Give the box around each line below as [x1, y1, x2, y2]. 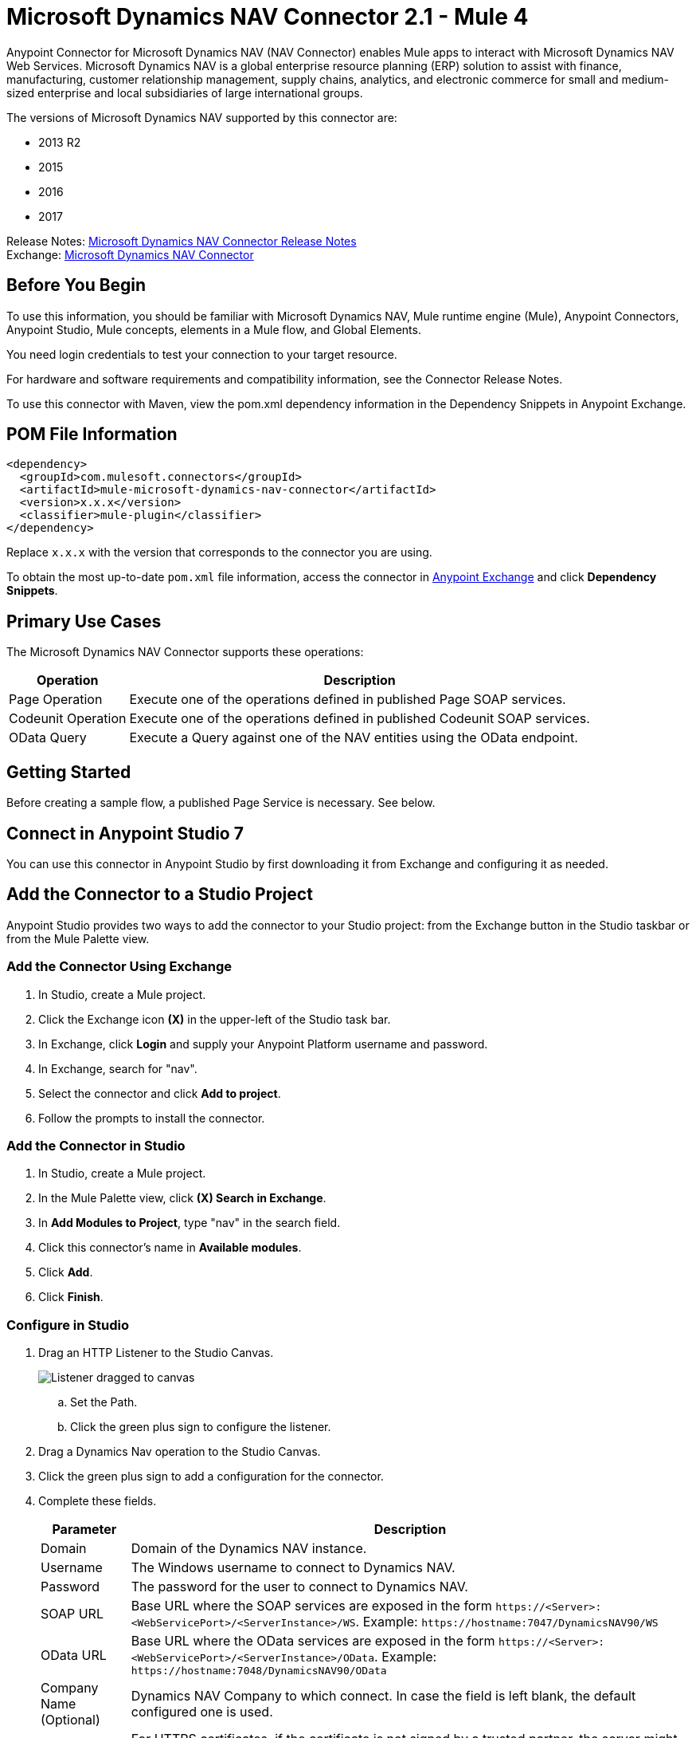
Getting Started [6, 761, 131, 782]
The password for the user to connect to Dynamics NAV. [131, 1579, 468, 1595]
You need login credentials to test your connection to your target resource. [6, 347, 397, 361]
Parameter [52, 1521, 117, 1538]
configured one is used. [131, 1704, 273, 1720]
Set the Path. [70, 1395, 138, 1410]
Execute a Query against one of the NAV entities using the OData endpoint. [129, 729, 578, 746]
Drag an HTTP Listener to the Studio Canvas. [38, 1346, 274, 1360]
